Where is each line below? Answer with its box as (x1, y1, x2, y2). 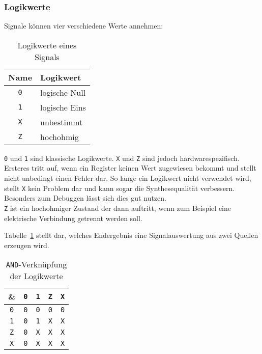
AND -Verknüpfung (6, 258, 67, 270)
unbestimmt (40, 116, 83, 128)
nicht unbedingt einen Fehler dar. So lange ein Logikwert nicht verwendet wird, (4, 173, 251, 183)
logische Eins (40, 101, 86, 113)
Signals (34, 50, 60, 63)
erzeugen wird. (4, 239, 49, 250)
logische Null (40, 86, 86, 98)
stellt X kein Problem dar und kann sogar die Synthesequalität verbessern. (4, 182, 235, 193)
